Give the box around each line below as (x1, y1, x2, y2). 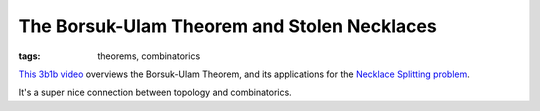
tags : (18, 50, 41, 62)
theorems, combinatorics (97, 50, 201, 62)
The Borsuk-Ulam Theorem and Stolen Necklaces (18, 15, 437, 37)
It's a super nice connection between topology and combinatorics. (18, 86, 292, 99)
